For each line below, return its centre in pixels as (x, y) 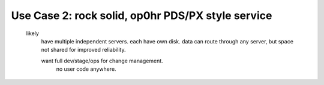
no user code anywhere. (86, 69)
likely (32, 33)
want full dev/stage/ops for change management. (102, 61)
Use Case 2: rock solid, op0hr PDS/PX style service (142, 15)
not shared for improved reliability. (83, 50)
